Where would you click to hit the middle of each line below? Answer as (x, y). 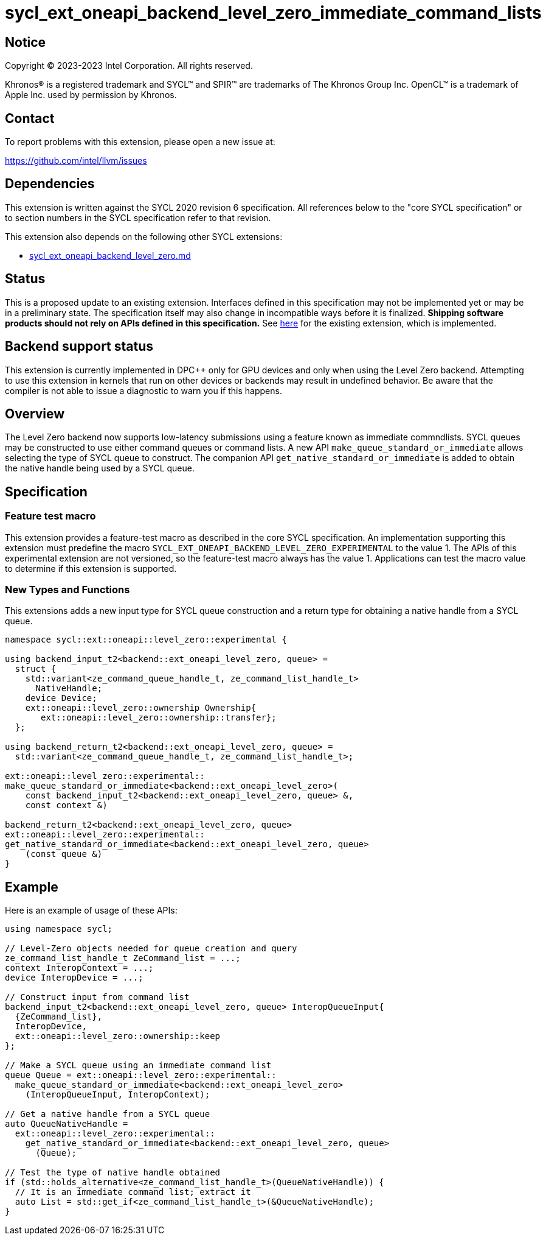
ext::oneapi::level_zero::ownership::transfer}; (159, 718)
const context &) (66, 805)
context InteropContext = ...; (79, 968)
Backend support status (79, 347)
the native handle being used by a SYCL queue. (100, 468)
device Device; (61, 698)
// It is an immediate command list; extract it (133, 1192)
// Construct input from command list (97, 997)
